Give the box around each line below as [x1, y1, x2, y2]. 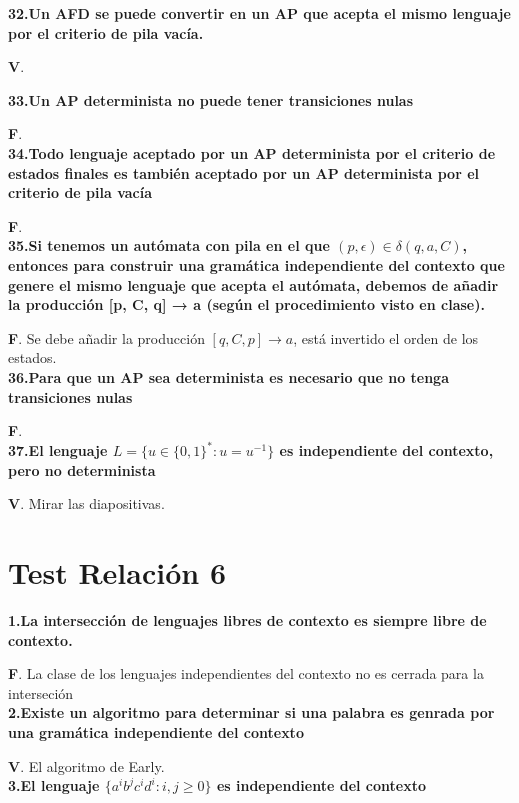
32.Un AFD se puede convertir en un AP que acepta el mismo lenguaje [8, 3, 511, 23]
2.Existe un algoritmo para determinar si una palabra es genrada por [8, 702, 495, 723]
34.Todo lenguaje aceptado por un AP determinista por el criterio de [8, 142, 496, 163]
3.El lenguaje [8, 775, 100, 796]
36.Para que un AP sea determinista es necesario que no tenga [8, 366, 449, 387]
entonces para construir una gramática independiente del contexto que [8, 254, 505, 275]
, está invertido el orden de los [293, 327, 479, 348]
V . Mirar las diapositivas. [8, 493, 165, 514]
